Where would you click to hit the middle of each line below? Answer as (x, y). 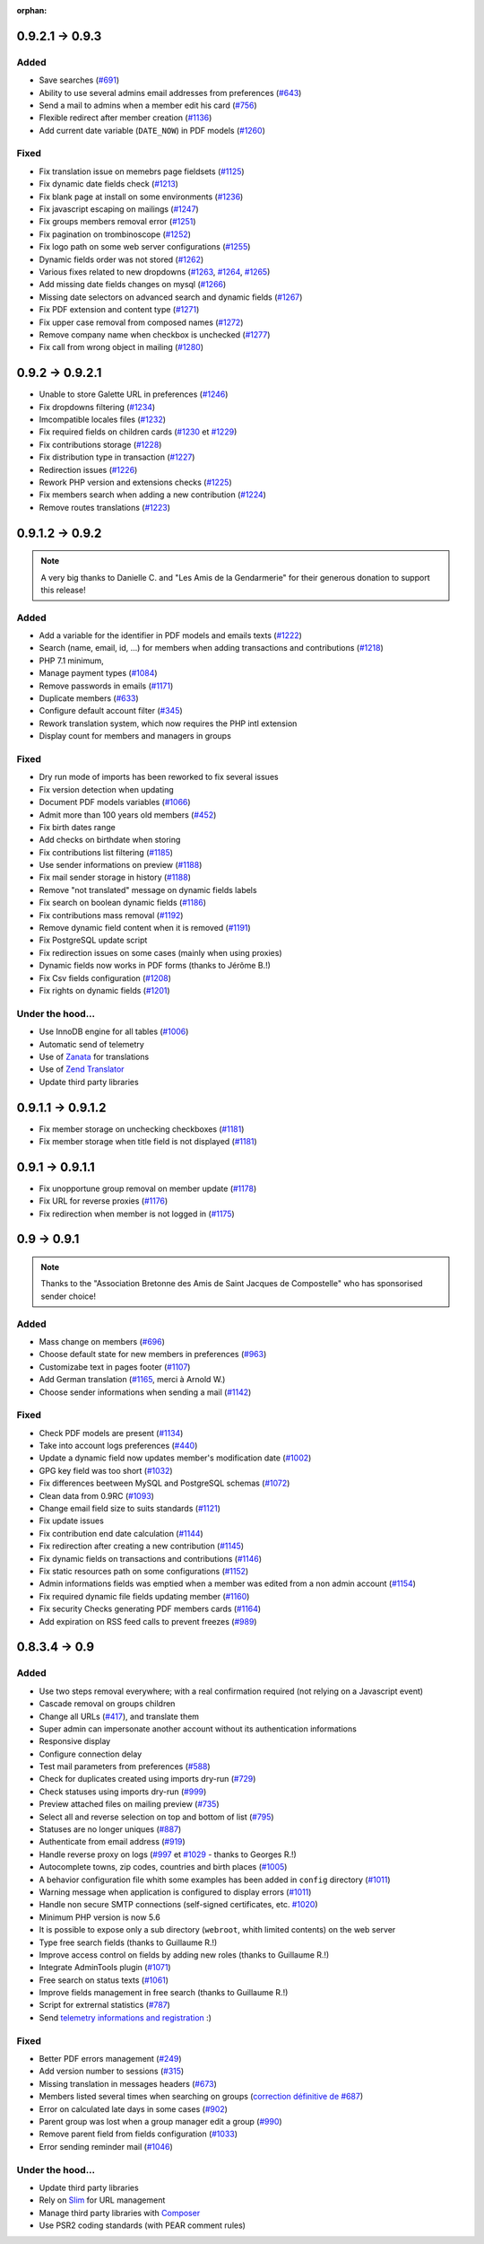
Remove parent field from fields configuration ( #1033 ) (138, 2134)
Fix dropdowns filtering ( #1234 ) (97, 407)
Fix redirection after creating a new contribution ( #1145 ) (142, 1546)
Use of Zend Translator (82, 1069)
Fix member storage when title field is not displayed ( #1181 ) (148, 1141)
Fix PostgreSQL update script (93, 940)
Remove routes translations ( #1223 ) (104, 507)
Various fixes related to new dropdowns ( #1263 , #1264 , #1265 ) (155, 272)
